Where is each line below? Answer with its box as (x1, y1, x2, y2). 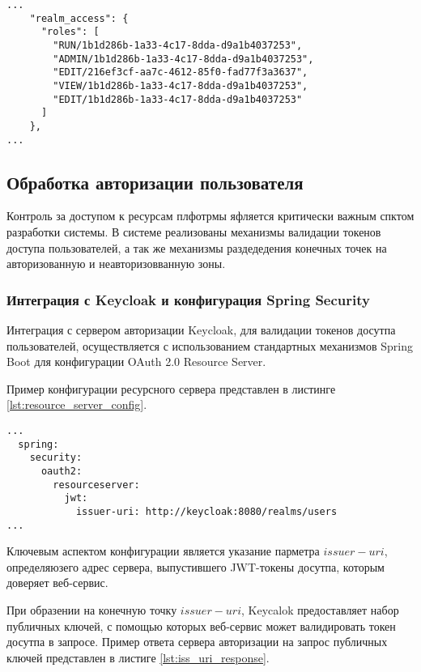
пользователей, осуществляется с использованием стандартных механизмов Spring (6, 337, 413, 354)
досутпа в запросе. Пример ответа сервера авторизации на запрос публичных (6, 633, 388, 650)
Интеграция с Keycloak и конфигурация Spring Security (6, 289, 370, 309)
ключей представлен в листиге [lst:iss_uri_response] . (6, 649, 270, 666)
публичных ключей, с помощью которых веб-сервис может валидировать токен (6, 617, 396, 634)
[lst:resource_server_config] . (6, 396, 147, 413)
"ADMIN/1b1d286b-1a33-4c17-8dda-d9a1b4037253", (53, 53, 314, 65)
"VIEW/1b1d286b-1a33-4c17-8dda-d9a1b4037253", (53, 79, 308, 91)
